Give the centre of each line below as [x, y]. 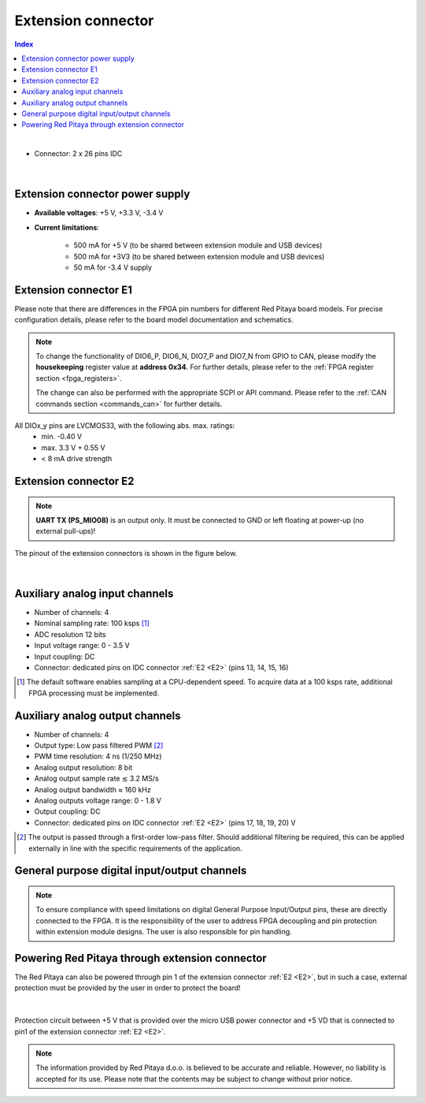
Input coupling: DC [65, 656]
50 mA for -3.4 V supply [113, 267]
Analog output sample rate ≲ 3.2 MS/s [96, 779]
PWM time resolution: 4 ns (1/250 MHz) [98, 756]
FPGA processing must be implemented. [94, 693]
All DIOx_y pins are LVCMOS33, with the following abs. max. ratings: [125, 425]
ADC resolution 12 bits [70, 634]
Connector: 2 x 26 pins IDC [78, 154]
